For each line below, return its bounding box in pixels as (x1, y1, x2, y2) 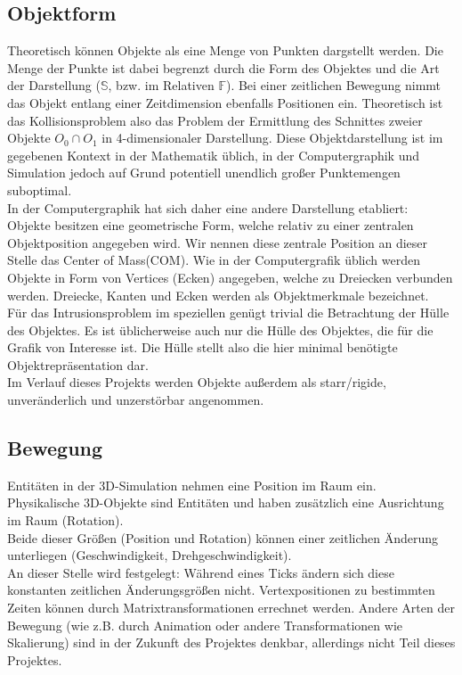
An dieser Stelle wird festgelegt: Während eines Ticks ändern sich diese (7, 563, 394, 581)
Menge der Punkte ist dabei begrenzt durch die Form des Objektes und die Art (7, 58, 440, 77)
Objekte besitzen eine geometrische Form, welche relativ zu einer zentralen (7, 216, 414, 235)
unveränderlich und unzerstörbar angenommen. (7, 391, 264, 409)
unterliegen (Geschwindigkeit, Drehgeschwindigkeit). (7, 546, 292, 564)
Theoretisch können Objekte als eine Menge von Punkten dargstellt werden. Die (7, 41, 443, 60)
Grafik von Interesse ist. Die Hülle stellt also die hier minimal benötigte (7, 338, 398, 357)
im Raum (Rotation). (7, 511, 124, 530)
